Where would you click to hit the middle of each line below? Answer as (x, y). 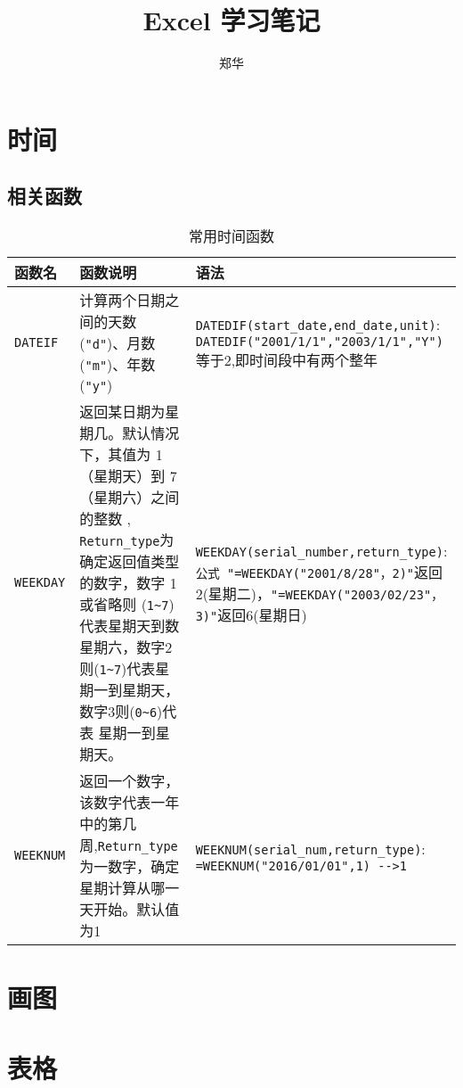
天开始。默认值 (130, 910)
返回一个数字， (130, 781)
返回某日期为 (122, 412)
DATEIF (37, 342)
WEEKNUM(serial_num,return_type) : (310, 848)
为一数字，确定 (130, 867)
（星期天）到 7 (128, 476)
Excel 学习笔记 (231, 20)
